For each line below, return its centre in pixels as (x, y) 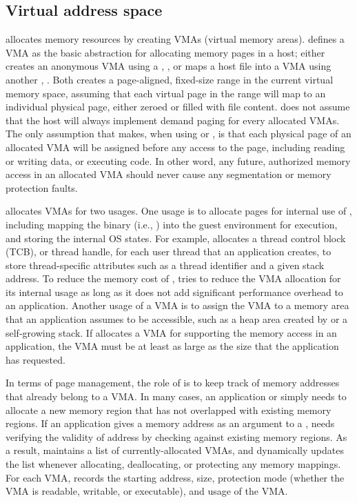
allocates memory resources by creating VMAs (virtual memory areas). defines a (175, 39)
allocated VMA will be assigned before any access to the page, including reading (175, 147)
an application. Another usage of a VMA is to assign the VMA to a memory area (177, 305)
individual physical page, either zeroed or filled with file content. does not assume (178, 107)
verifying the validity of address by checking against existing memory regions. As (176, 436)
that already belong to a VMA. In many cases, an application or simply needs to (176, 396)
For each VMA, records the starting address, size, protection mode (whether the (175, 477)
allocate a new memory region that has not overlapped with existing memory (169, 410)
